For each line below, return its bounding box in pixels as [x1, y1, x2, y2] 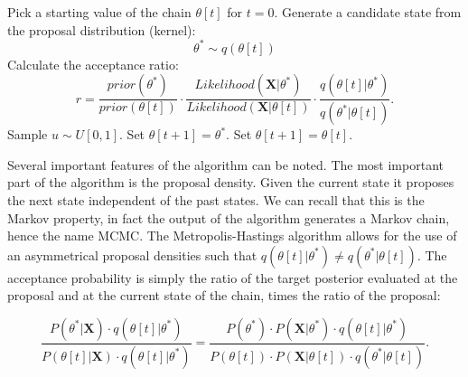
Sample [7, 125, 48, 144]
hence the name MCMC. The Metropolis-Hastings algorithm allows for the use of [7, 226, 457, 245]
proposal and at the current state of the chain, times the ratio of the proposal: [7, 286, 441, 305]
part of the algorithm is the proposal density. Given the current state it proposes [7, 173, 454, 192]
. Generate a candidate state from [274, 3, 462, 21]
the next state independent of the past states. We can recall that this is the [7, 190, 425, 209]
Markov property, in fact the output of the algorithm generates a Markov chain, [7, 208, 450, 227]
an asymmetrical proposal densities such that [7, 245, 257, 264]
